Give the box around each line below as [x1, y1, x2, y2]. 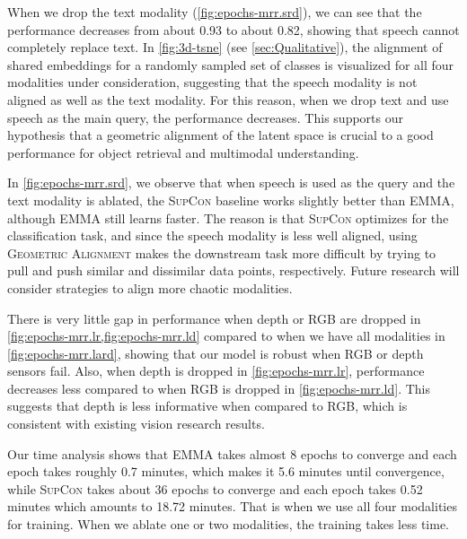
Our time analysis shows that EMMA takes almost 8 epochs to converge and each [7, 444, 457, 463]
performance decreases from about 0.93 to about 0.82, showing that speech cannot [7, 20, 460, 39]
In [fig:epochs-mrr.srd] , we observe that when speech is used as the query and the [7, 173, 455, 192]
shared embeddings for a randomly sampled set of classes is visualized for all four [7, 55, 454, 74]
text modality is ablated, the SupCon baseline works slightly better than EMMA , [7, 190, 454, 209]
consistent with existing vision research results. [7, 414, 265, 433]
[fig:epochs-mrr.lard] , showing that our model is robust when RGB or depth [7, 343, 424, 362]
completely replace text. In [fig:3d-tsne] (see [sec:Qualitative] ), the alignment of [7, 38, 443, 57]
